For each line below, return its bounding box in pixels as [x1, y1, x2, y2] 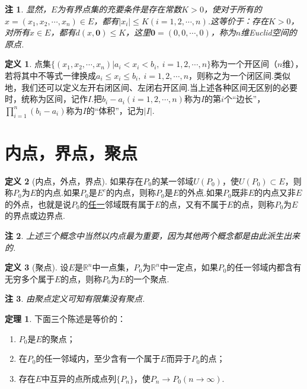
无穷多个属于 [5, 272, 55, 285]
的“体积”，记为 [86, 104, 144, 116]
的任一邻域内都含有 [226, 261, 302, 273]
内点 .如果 [44, 186, 80, 199]
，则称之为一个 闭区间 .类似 [188, 69, 290, 81]
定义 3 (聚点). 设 [5, 261, 69, 273]
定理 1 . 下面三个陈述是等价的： [5, 313, 126, 325]
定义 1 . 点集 [5, 58, 51, 70]
